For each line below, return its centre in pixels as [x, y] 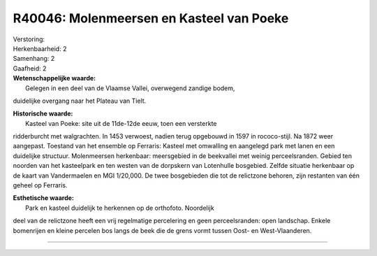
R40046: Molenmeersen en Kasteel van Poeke [151, 18]
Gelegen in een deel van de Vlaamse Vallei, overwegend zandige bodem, [130, 88]
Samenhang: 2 [34, 59]
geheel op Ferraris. [40, 185]
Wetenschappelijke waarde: [54, 78]
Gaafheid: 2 [30, 68]
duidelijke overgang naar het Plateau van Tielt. [80, 101]
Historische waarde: [43, 114]
